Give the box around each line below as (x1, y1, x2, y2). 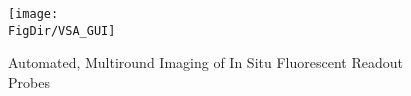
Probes (8, 71, 50, 92)
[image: (8, 7, 59, 21)
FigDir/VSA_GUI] (8, 23, 116, 38)
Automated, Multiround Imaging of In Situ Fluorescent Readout (8, 52, 403, 73)
